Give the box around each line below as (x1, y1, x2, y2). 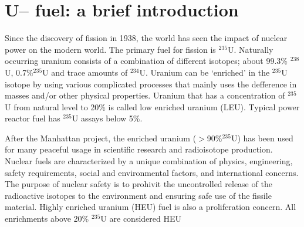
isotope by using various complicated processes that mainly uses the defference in (5, 77, 297, 90)
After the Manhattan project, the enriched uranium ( (5, 131, 197, 144)
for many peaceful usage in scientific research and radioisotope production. (5, 143, 273, 155)
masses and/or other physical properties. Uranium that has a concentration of (5, 89, 285, 101)
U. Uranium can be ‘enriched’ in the (139, 66, 270, 78)
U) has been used (231, 131, 293, 144)
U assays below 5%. (72, 112, 143, 124)
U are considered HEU (100, 212, 181, 225)
